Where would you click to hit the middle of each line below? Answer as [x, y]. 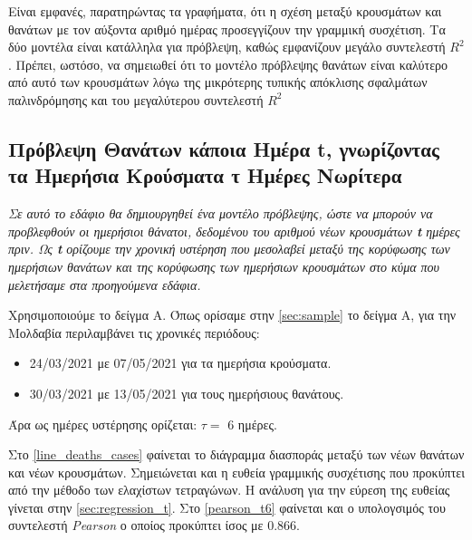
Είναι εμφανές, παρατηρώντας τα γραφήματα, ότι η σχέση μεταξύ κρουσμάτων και [225, 11]
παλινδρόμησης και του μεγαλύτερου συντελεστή [136, 99]
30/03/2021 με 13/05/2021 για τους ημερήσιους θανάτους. [187, 393]
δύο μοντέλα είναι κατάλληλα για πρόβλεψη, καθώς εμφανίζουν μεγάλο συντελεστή [227, 47]
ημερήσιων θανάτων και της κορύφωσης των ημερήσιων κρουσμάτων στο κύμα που [224, 266]
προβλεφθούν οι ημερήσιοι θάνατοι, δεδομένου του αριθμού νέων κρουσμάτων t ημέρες [234, 231]
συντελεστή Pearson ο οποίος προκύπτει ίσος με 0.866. [154, 525]
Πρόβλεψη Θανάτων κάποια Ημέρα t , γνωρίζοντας [224, 148]
